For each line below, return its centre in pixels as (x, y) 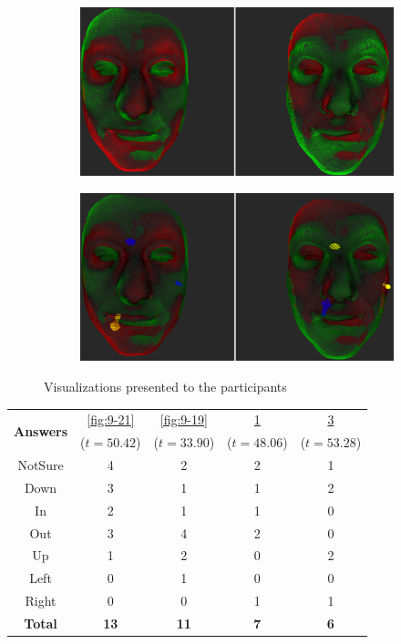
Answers (41, 430)
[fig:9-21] (111, 419)
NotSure (41, 465)
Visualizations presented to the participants (165, 387)
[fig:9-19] (184, 419)
